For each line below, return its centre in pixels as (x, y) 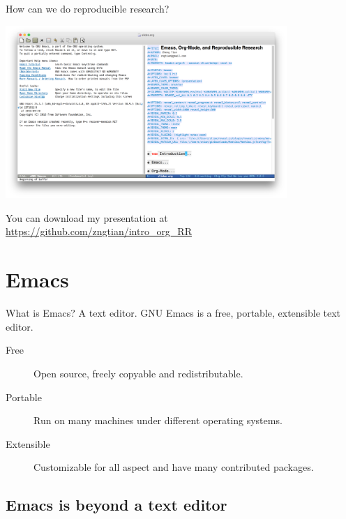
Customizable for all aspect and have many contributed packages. (174, 467)
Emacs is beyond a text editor (116, 505)
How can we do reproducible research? (88, 8)
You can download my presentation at (87, 217)
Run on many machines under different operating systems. (158, 420)
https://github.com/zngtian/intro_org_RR (99, 231)
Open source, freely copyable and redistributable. (138, 373)
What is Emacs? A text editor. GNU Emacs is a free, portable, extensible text (173, 313)
